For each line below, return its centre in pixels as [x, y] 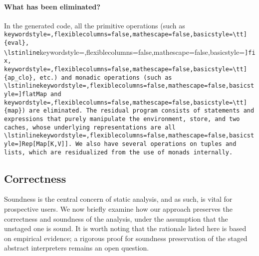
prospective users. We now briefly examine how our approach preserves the [118, 209]
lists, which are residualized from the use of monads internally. [119, 152]
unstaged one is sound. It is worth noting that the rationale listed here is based [125, 228]
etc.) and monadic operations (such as [106, 77]
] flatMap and [40, 94]
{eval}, [17, 43]
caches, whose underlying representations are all [90, 127]
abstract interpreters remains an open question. [77, 248]
